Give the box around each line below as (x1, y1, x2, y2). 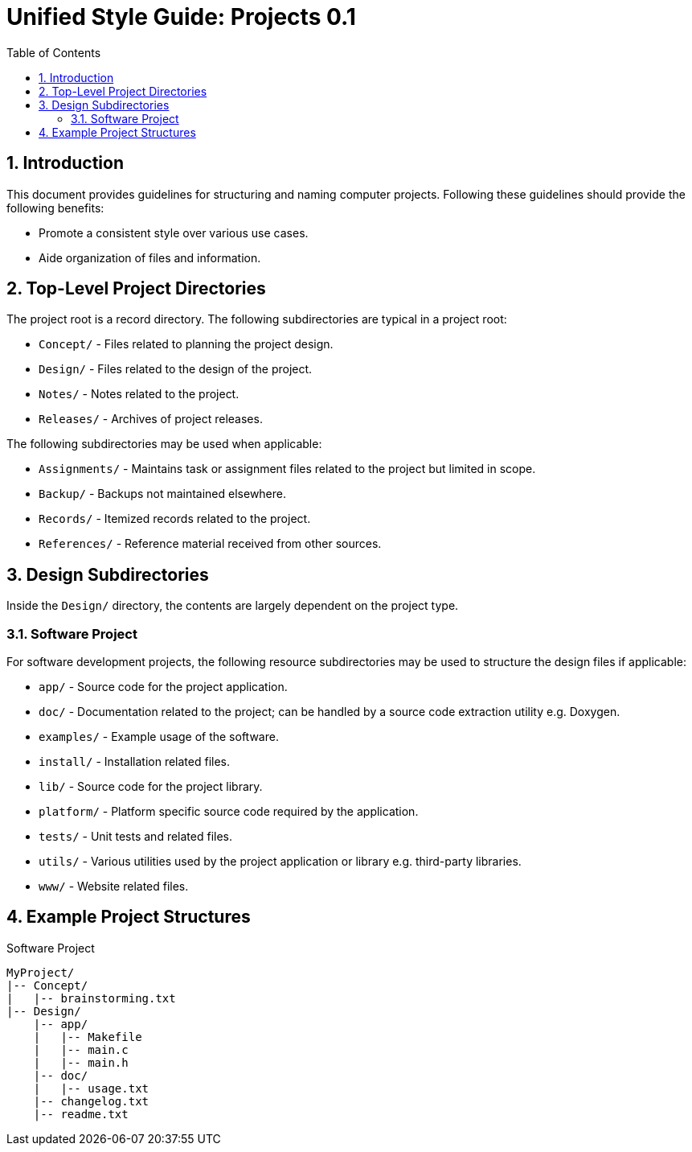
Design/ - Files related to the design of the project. (39, 362, 313, 376)
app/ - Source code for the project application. (39, 680, 288, 694)
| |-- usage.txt (33, 1081, 149, 1095)
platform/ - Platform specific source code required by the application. (39, 804, 419, 819)
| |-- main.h (33, 1055, 129, 1069)
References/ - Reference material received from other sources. (39, 537, 382, 551)
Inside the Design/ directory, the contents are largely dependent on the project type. (6, 599, 459, 613)
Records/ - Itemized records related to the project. (39, 512, 311, 526)
